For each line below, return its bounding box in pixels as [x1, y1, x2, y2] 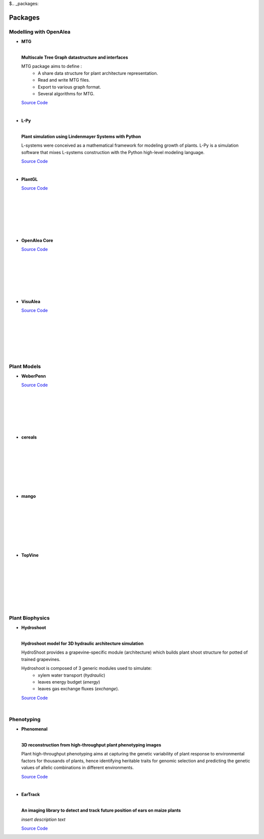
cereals [21, 434, 37, 440]
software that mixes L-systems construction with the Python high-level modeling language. [21, 149, 205, 155]
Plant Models [9, 363, 41, 370]
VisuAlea [21, 299, 41, 305]
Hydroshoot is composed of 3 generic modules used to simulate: [21, 665, 152, 671]
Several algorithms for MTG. [38, 90, 95, 96]
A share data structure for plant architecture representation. [38, 70, 158, 76]
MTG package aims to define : [21, 64, 82, 69]
